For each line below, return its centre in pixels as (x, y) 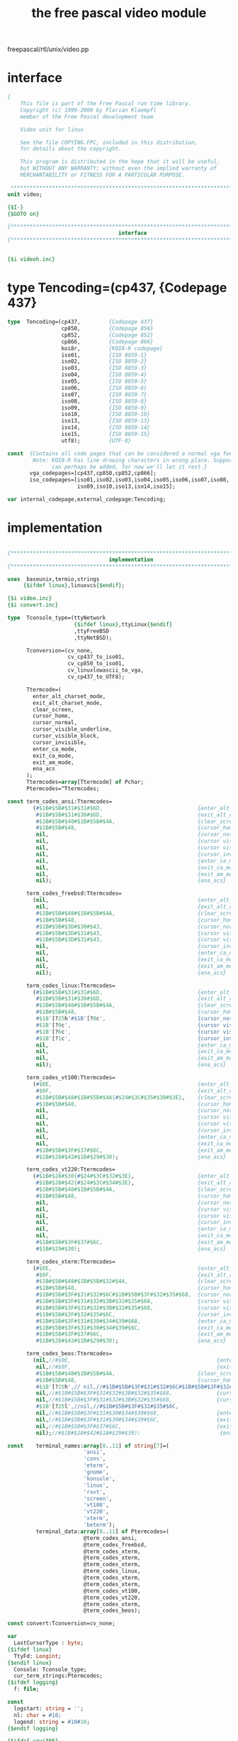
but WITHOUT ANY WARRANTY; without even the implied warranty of (119, 168)
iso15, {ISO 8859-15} (106, 435)
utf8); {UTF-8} (96, 441)
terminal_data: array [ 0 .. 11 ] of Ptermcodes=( (103, 1532)
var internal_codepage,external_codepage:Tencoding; (87, 500)
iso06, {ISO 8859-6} (104, 388)
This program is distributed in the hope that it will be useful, (120, 162)
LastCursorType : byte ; (49, 1643)
